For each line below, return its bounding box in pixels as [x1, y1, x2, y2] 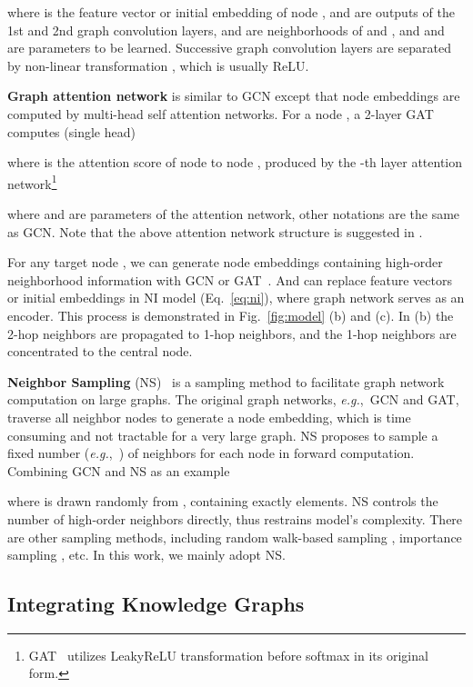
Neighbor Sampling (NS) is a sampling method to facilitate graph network [7, 372, 445, 391]
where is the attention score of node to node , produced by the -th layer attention [7, 153, 463, 172]
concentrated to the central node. [7, 342, 193, 361]
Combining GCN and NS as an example [7, 461, 230, 480]
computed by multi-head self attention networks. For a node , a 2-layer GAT [7, 104, 434, 123]
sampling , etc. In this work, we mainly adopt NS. [7, 545, 286, 564]
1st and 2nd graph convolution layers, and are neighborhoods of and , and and [7, 20, 445, 39]
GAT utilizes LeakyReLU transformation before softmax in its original [28, 645, 428, 664]
